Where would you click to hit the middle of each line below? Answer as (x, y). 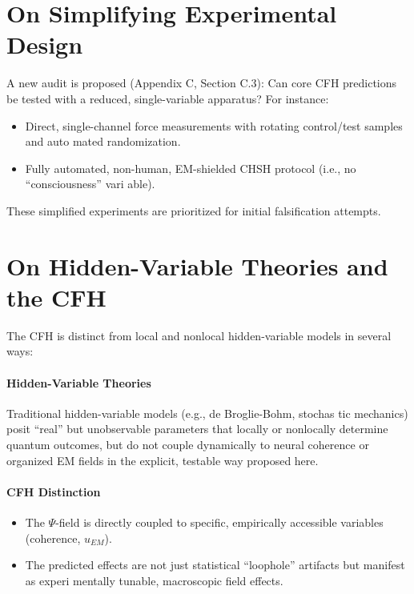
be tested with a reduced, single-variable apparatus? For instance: (168, 98)
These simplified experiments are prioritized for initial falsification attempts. (194, 210)
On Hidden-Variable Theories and (197, 265)
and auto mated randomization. (103, 141)
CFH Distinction (54, 491)
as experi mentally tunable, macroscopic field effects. (154, 580)
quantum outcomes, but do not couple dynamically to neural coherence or (188, 444)
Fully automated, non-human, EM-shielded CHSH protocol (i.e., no (191, 168)
